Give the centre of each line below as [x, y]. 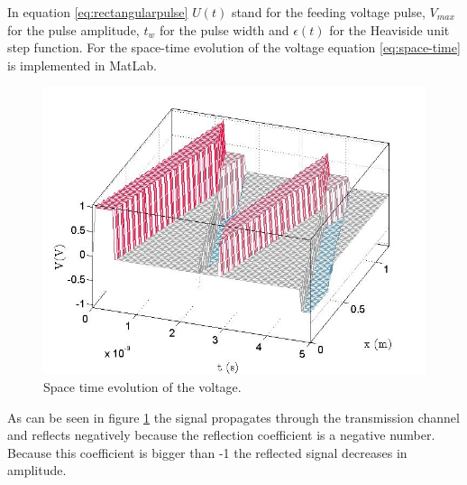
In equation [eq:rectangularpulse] [98, 12]
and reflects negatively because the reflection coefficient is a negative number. [221, 435]
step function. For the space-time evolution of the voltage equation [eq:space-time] [234, 47]
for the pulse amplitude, [73, 29]
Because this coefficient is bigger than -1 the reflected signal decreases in [207, 452]
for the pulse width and [224, 29]
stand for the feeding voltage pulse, [328, 12]
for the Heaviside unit [389, 29]
